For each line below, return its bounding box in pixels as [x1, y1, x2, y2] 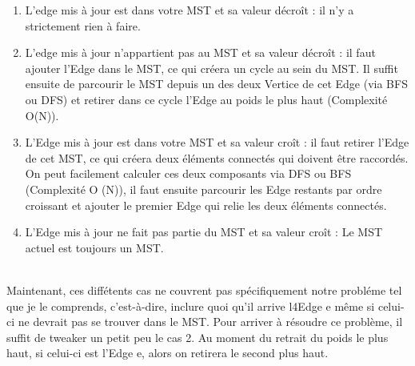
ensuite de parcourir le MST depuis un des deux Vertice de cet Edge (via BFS [25, 75, 408, 92]
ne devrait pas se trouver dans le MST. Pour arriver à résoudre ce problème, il [18, 313, 403, 330]
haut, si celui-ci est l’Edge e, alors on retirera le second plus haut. [6, 344, 329, 361]
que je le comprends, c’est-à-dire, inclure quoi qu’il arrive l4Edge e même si [6, 297, 375, 314]
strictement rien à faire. [25, 17, 141, 34]
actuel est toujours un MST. [25, 239, 164, 255]
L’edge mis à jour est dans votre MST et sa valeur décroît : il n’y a [25, 2, 354, 18]
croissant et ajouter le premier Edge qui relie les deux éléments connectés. [25, 196, 387, 213]
